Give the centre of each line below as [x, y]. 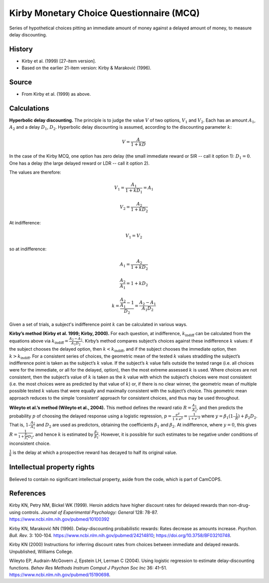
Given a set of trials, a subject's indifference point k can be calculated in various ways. [98, 324]
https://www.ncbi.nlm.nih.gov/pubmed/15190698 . [60, 575]
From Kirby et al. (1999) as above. [56, 94]
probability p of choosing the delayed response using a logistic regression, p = [90, 416]
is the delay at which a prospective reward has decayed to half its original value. [95, 453]
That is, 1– [20, 424]
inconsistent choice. [30, 443]
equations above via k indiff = [39, 342]
